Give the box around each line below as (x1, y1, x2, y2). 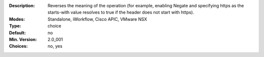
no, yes (47, 43, 63, 49)
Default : (9, 29, 26, 36)
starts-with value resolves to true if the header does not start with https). (47, 10, 194, 15)
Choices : (9, 43, 28, 49)
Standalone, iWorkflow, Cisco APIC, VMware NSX (47, 16, 148, 22)
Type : (9, 23, 22, 29)
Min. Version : (9, 36, 37, 42)
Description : (9, 3, 35, 8)
